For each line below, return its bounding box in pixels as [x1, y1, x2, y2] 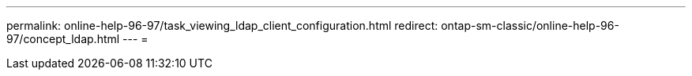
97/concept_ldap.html [6, 32, 120, 45]
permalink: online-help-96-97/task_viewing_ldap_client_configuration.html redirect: [6, 19, 438, 32]
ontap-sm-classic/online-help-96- [441, 19, 619, 32]
